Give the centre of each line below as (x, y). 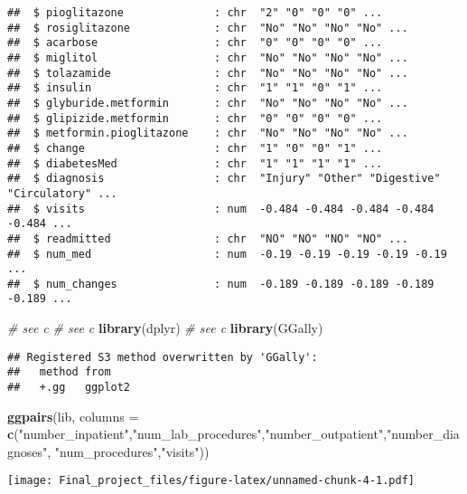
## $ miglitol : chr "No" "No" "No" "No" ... (208, 57)
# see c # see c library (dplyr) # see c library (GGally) (165, 328)
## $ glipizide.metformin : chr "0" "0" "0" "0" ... (195, 118)
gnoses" (28, 451)
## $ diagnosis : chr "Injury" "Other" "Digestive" (224, 179)
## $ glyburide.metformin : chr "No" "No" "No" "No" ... (208, 103)
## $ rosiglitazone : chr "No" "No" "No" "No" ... (208, 28)
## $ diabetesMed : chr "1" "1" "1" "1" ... (195, 163)
